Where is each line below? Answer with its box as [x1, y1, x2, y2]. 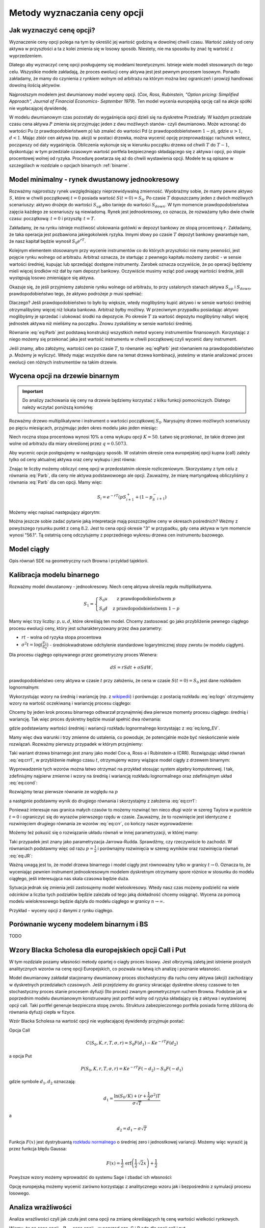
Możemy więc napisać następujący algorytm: [9, 509, 101, 515]
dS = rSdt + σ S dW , [110, 665, 153, 670]
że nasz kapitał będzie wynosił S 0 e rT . [9, 238, 86, 246]
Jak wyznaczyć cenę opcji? [9, 26, 95, 34]
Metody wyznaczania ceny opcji [9, 7, 144, 18]
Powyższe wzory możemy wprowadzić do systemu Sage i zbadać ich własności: [9, 1174, 173, 1180]
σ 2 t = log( [21, 641, 43, 648]
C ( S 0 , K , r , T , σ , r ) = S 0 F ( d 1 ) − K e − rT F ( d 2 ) [86, 1039, 178, 1047]
